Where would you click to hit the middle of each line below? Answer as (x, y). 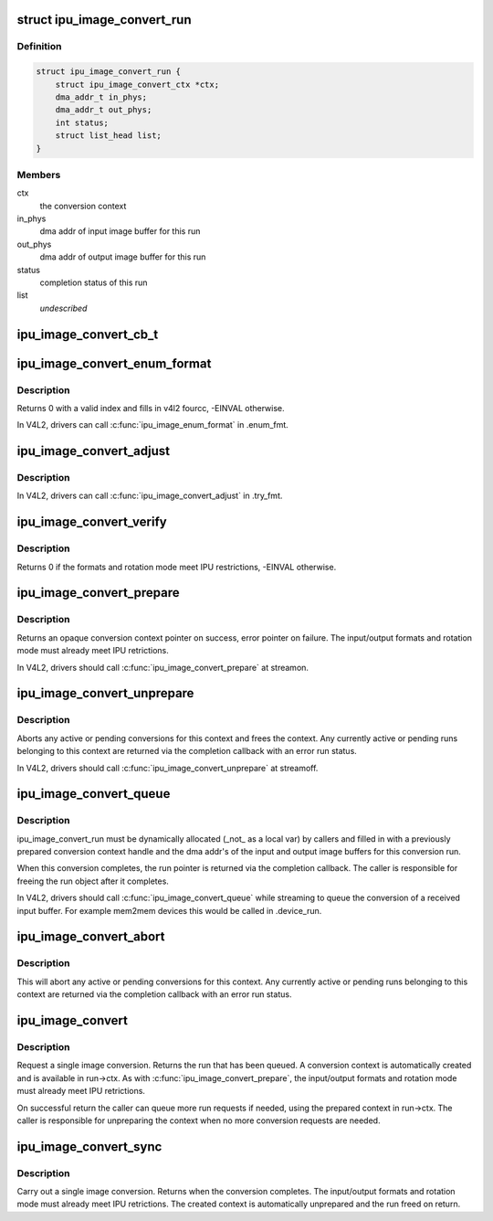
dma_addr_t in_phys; (101, 97)
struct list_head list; (108, 136)
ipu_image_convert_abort (91, 937)
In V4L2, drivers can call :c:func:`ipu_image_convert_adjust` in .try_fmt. (150, 496)
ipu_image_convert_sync (89, 1147)
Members (39, 175)
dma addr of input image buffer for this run (120, 231)
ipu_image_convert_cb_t (88, 334)
